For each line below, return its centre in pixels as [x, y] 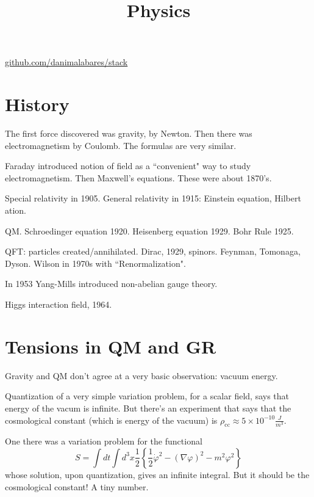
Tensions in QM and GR [111, 346]
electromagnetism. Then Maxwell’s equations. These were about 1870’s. [138, 177]
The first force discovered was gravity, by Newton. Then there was [129, 133]
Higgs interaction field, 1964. [59, 304]
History [37, 104]
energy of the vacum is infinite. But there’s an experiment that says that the [148, 408]
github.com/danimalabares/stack [66, 62]
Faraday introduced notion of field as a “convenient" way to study [128, 166]
